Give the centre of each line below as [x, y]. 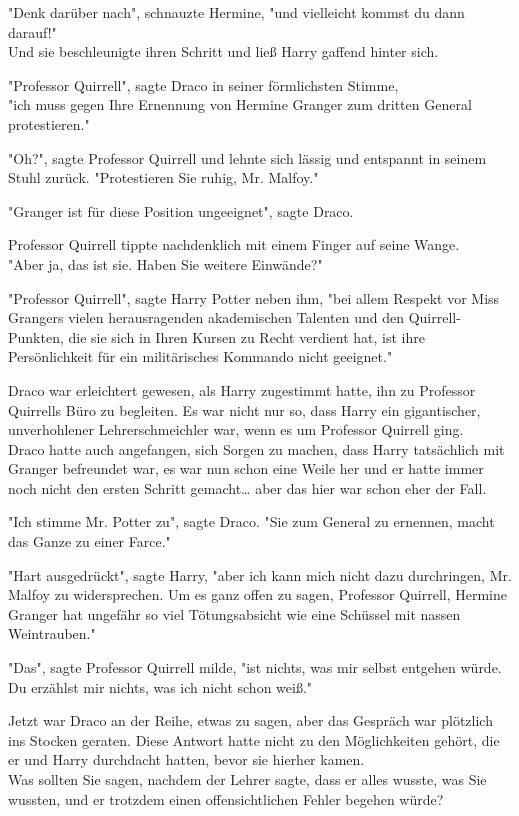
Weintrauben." [52, 633]
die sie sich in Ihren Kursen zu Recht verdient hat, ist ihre [246, 336]
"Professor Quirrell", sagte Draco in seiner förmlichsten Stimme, [203, 84]
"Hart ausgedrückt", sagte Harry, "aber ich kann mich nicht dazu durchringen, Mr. [260, 574]
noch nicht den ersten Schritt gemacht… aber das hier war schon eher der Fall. [247, 487]
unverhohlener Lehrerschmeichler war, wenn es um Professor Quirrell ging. [236, 429]
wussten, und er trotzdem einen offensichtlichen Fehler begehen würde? [226, 798]
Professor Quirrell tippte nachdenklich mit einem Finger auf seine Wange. [234, 244]
